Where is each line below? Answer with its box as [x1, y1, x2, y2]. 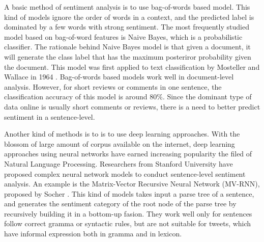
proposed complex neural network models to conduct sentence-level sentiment [4, 168, 246, 179]
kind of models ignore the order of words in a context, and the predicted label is [4, 11, 254, 22]
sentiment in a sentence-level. [4, 111, 95, 122]
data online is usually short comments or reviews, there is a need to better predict [4, 101, 260, 112]
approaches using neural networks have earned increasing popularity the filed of [4, 148, 252, 159]
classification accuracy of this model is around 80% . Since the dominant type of [4, 91, 252, 102]
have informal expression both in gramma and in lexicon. [4, 228, 182, 239]
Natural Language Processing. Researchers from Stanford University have [4, 158, 233, 169]
